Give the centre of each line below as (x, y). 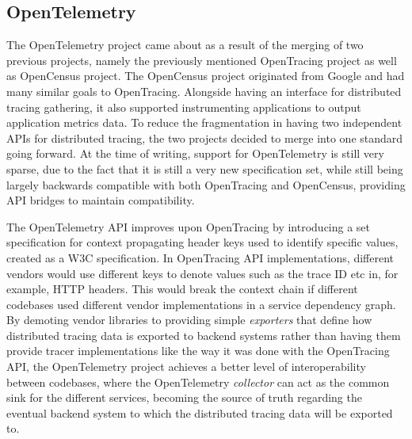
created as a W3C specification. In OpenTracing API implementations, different (200, 257)
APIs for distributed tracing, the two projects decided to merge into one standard (205, 137)
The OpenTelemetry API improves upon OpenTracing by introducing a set (189, 226)
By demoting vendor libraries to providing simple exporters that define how (189, 320)
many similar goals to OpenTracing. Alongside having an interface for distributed (204, 91)
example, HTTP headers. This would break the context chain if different (182, 289)
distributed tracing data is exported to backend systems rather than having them (204, 335)
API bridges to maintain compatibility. (101, 200)
